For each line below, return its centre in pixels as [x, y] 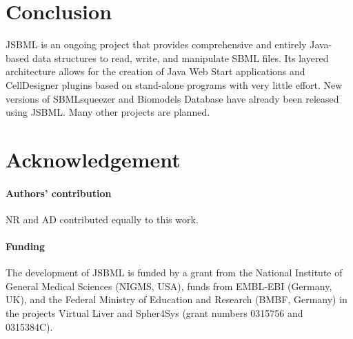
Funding [26, 246]
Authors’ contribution [59, 193]
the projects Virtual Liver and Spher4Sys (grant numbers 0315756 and [154, 313]
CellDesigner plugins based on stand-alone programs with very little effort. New [174, 84]
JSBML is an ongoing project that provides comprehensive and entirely [156, 44]
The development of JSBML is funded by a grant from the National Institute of [174, 273]
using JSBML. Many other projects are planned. [108, 112]
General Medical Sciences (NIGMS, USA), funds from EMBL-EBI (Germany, [169, 286]
